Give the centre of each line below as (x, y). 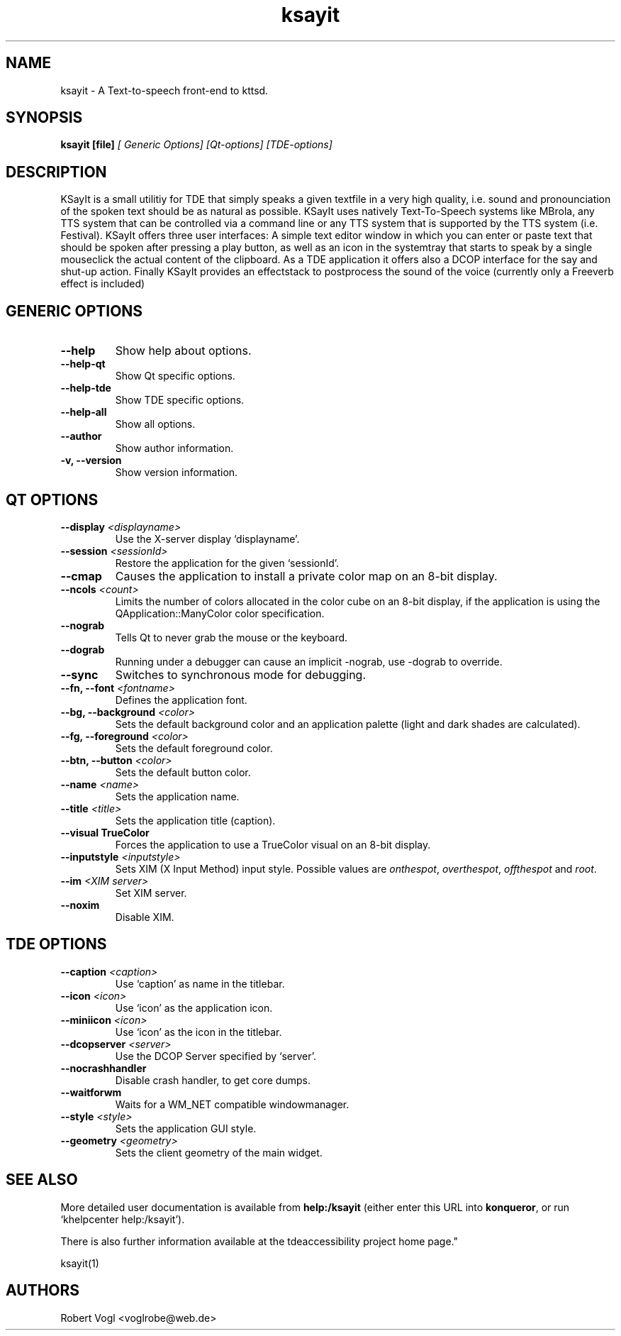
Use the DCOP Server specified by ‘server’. (216, 1056)
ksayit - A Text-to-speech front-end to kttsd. (164, 90)
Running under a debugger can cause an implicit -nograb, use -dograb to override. (309, 661)
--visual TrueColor (105, 832)
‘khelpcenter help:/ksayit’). (123, 1219)
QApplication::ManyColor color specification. (220, 613)
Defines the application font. (181, 700)
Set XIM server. (151, 893)
